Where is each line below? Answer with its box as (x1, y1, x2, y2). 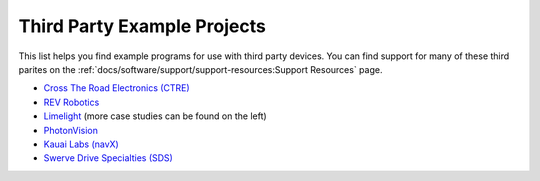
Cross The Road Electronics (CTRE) (43, 82, 190, 94)
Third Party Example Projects (18, 15, 267, 37)
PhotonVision (43, 124, 99, 136)
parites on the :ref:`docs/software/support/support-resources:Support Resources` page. (18, 63, 383, 75)
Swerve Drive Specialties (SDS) (43, 152, 174, 164)
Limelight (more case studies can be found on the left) (43, 110, 267, 122)
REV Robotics (43, 96, 100, 108)
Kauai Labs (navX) (43, 138, 119, 150)
